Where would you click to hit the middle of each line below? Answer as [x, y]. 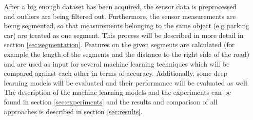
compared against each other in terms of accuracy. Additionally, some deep [116, 73]
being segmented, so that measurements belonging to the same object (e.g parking [127, 26]
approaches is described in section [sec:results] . [73, 111]
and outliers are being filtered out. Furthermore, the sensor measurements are [120, 16]
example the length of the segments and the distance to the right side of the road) [127, 54]
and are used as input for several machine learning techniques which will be [117, 63]
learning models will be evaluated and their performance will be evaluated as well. [126, 82]
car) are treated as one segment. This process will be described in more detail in [124, 35]
